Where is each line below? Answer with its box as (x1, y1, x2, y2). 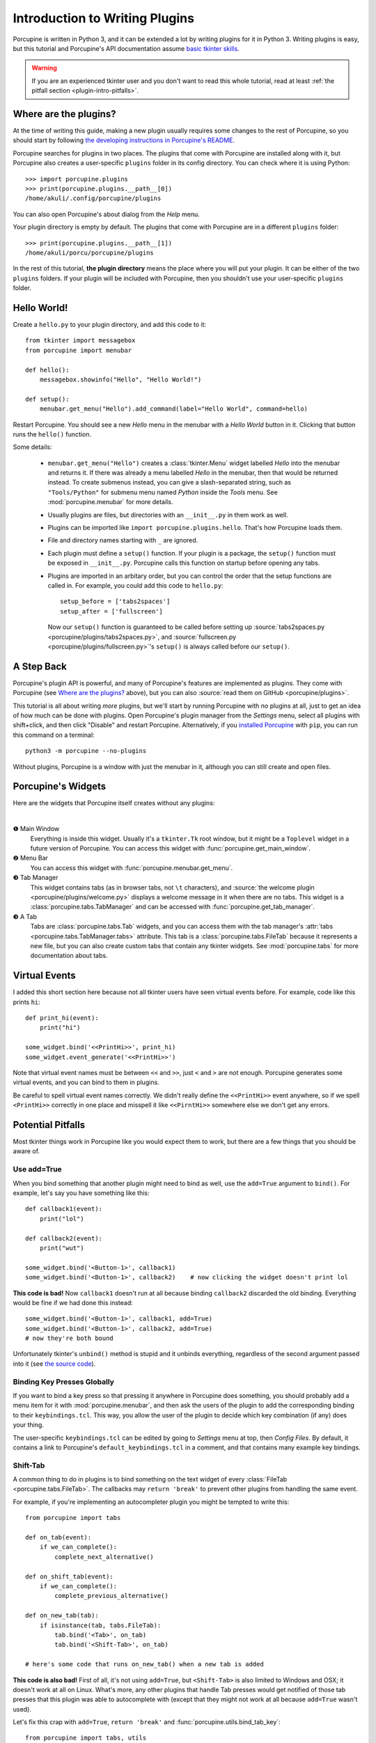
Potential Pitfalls (13, 1119, 86, 1131)
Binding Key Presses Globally (13, 1377, 115, 1387)
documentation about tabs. (30, 952, 108, 960)
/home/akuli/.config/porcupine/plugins (25, 195, 162, 202)
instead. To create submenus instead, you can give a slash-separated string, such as (47, 478, 292, 487)
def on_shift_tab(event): (25, 1572, 114, 1581)
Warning (31, 63, 57, 73)
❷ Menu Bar (13, 854, 49, 862)
